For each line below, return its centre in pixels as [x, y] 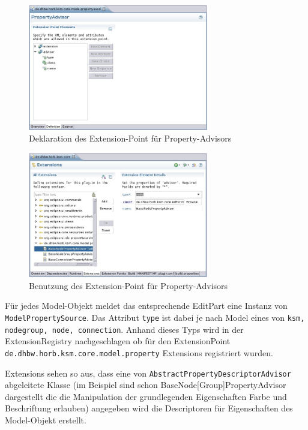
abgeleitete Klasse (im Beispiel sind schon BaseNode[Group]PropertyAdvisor [146, 385]
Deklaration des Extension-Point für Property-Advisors [130, 138]
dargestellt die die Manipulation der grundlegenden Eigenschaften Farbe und [146, 396]
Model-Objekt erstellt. [46, 420]
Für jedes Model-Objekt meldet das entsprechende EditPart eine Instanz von [146, 306]
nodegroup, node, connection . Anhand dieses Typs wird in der [124, 329]
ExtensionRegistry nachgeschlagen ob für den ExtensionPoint [118, 341]
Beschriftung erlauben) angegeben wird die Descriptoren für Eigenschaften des [149, 408]
